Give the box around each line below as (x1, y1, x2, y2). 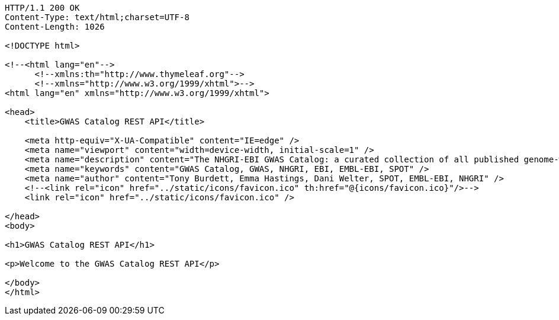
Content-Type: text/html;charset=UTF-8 (5, 12, 189, 22)
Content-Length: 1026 (5, 22, 105, 31)
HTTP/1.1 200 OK (5, 3, 80, 12)
